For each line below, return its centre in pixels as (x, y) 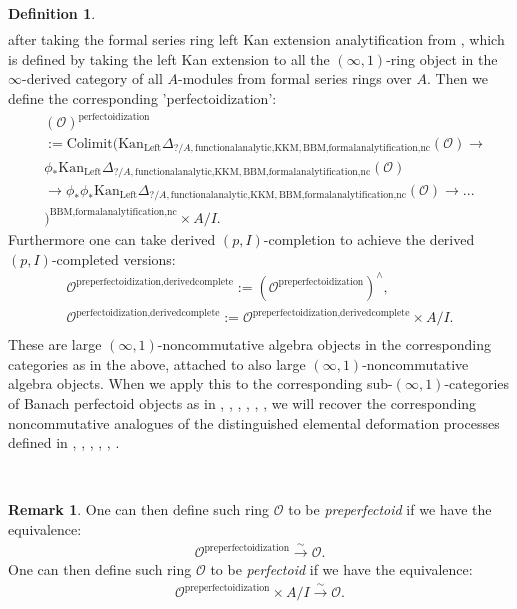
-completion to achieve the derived (369, 239)
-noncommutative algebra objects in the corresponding (324, 344)
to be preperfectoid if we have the (390, 509)
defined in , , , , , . (64, 442)
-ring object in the (442, 58)
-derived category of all (92, 78)
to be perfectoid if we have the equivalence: (341, 569)
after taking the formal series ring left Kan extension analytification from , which (256, 39)
